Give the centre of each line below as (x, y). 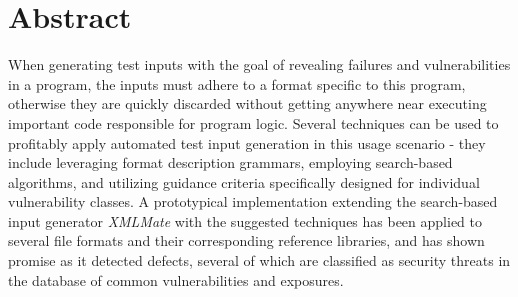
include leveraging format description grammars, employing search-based (230, 162)
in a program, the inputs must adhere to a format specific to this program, (237, 83)
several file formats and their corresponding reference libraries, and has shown (246, 240)
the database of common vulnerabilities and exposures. (176, 279)
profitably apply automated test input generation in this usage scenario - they (247, 142)
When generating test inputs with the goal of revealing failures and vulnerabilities (259, 64)
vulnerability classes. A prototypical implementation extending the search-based (253, 201)
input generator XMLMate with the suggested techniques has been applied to (245, 220)
